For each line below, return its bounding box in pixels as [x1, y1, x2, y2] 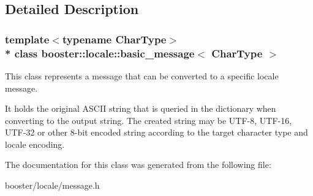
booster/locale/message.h [5, 179, 100, 192]
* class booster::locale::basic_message [5, 45, 195, 60]
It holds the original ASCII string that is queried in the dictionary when [5, 102, 276, 115]
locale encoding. [5, 137, 65, 150]
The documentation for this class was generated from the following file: [5, 158, 271, 171]
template [5, 31, 50, 46]
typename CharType [62, 31, 167, 46]
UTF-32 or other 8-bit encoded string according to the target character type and [5, 126, 308, 139]
